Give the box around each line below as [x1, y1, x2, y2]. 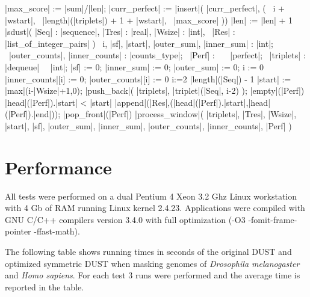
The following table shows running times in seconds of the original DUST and [5, 245, 292, 258]
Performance [5, 155, 112, 179]
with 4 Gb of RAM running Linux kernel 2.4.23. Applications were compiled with [5, 201, 305, 214]
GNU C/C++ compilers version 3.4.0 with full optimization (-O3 [5, 213, 246, 225]
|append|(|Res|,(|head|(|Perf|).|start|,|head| [114, 96, 271, 108]
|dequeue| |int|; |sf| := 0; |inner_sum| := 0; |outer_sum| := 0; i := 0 [5, 60, 264, 73]
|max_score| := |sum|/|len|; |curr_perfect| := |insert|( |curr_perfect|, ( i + [5, 2, 285, 14]
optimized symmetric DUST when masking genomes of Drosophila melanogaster [5, 257, 300, 269]
